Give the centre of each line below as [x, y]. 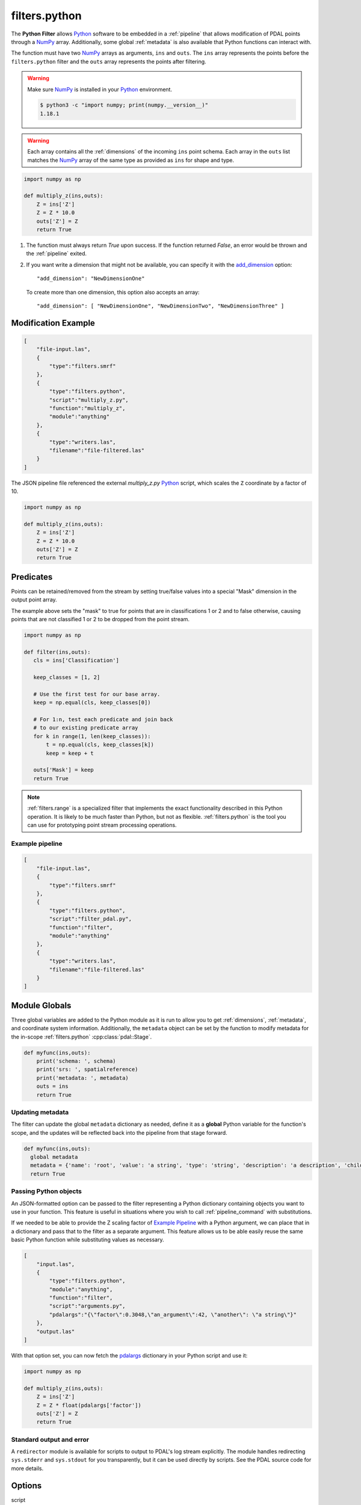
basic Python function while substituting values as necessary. [88, 1240]
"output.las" [56, 1331]
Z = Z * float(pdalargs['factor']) [89, 1405]
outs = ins [52, 1086]
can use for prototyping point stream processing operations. [102, 825]
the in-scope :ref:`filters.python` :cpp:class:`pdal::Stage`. [82, 1037]
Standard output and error [50, 1439]
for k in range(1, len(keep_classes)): [92, 736]
